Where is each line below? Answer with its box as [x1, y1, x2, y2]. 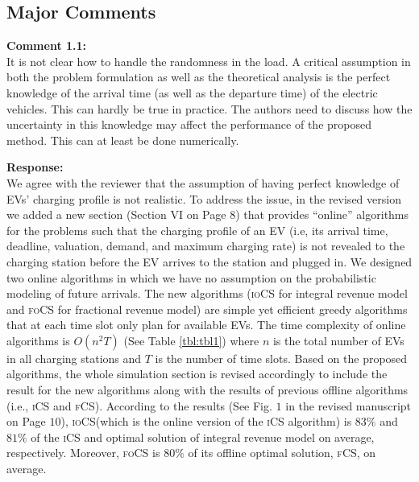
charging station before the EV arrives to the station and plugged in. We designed [6, 253, 413, 270]
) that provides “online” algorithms [235, 206, 409, 223]
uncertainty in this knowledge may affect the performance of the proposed [6, 116, 371, 133]
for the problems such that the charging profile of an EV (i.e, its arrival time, [6, 221, 388, 238]
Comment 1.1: [6, 37, 87, 54]
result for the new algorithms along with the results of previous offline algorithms [6, 381, 409, 398]
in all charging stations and [6, 349, 142, 366]
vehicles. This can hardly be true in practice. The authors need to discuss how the [6, 100, 413, 117]
